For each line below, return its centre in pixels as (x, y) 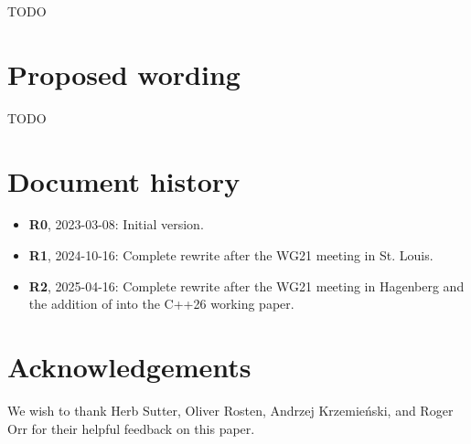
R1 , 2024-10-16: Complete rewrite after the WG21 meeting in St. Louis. (231, 255)
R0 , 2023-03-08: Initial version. (116, 224)
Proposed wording (124, 74)
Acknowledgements (129, 366)
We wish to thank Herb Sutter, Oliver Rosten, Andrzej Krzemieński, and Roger (230, 410)
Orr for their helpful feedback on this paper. (131, 428)
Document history (124, 180)
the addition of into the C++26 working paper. (161, 304)
